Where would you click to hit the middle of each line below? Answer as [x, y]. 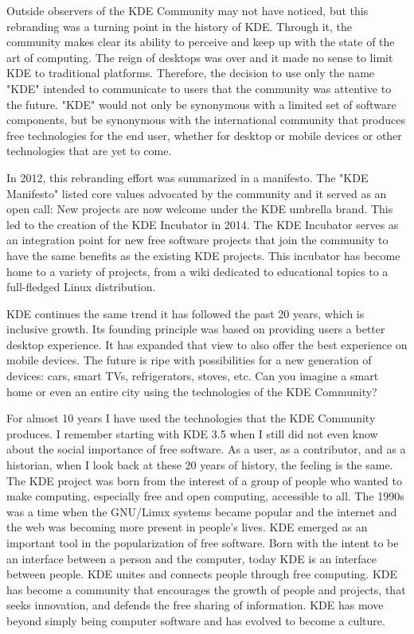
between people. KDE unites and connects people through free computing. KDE [202, 574]
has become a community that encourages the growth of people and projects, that [206, 589]
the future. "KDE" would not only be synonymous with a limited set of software [201, 104]
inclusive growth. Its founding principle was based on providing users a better [196, 329]
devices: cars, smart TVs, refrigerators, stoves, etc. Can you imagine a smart [193, 376]
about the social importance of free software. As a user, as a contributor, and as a [206, 449]
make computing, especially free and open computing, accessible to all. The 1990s [205, 496]
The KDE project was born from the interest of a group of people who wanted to [204, 480]
